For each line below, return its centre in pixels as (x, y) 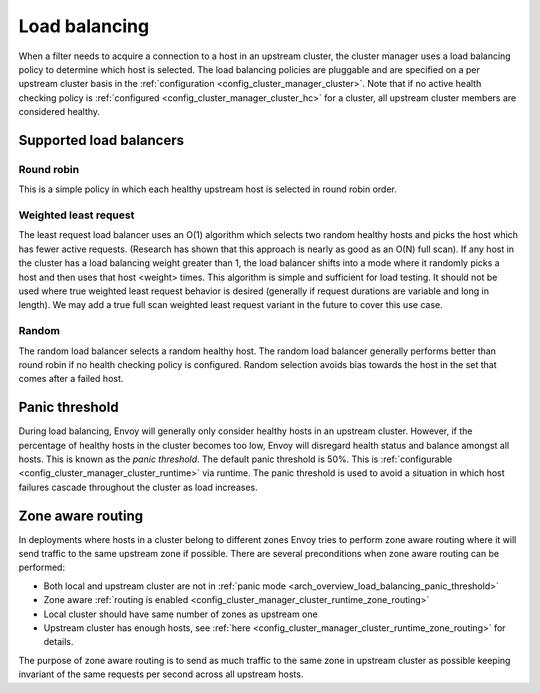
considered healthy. (59, 112)
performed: (41, 567)
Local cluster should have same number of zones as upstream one (181, 614)
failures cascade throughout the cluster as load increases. (138, 487)
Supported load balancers (101, 140)
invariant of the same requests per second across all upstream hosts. (161, 674)
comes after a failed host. (71, 379)
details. (58, 642)
